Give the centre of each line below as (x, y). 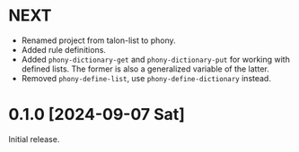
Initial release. (34, 139)
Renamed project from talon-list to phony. (98, 40)
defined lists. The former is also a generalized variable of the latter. (145, 69)
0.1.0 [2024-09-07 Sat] (97, 115)
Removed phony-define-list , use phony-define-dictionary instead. (146, 78)
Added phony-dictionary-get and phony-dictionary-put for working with (156, 59)
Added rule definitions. (64, 49)
